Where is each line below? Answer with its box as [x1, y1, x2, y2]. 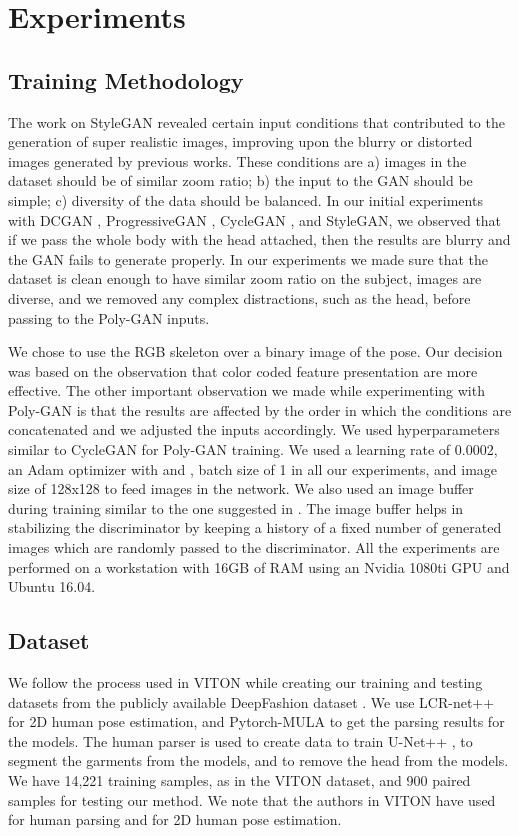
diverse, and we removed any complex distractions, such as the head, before [8, 287, 471, 308]
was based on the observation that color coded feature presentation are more [8, 360, 478, 381]
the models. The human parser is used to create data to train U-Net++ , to [8, 730, 473, 751]
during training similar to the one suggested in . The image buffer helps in [8, 497, 464, 518]
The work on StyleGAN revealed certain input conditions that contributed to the [8, 111, 505, 132]
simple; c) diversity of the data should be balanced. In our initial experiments [8, 189, 483, 210]
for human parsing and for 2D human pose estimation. [8, 809, 342, 830]
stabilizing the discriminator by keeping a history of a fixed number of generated [8, 517, 502, 538]
